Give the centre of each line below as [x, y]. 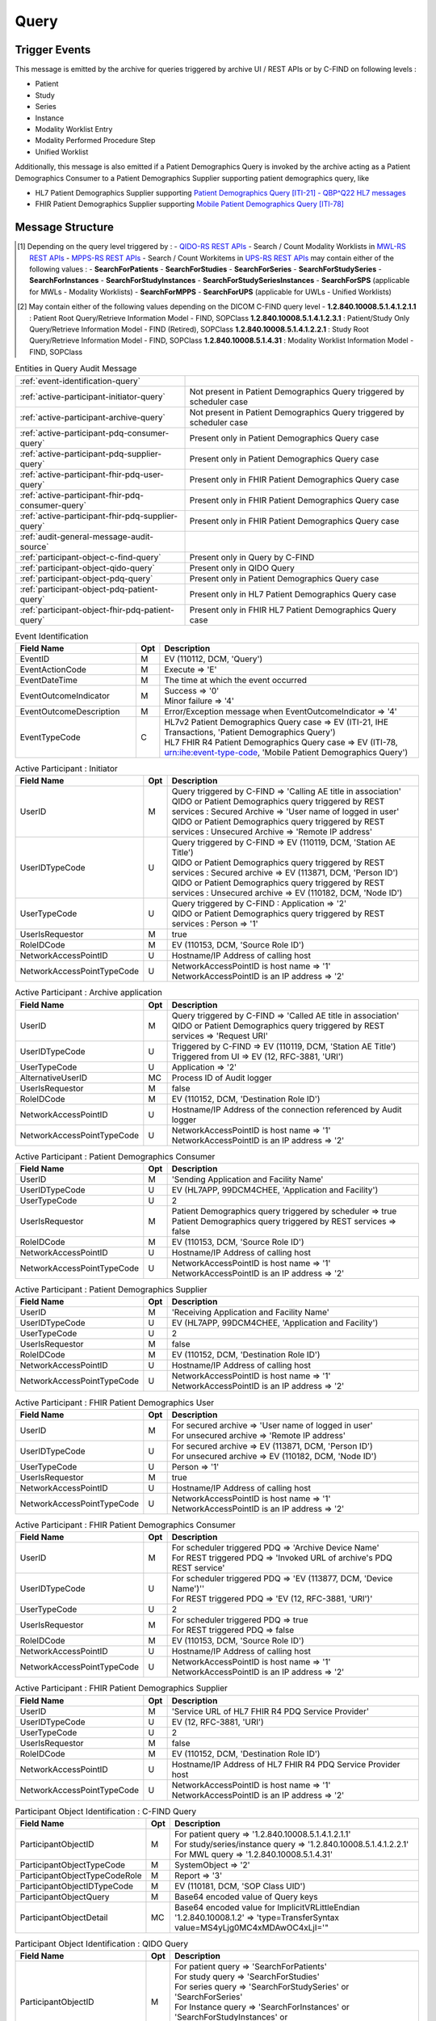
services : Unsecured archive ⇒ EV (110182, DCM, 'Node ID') [287, 893]
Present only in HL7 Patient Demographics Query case [293, 594]
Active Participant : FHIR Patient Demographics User [115, 1403]
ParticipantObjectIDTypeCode [76, 1886]
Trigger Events [53, 50]
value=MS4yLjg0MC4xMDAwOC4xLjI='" [251, 1927]
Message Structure [65, 228]
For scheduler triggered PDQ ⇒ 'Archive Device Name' [275, 1548]
